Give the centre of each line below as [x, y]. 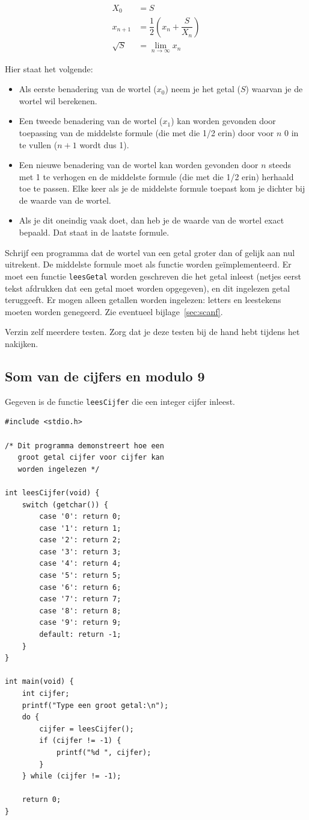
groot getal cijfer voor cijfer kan [91, 458]
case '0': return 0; [80, 517]
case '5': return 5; [80, 576]
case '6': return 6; [80, 587]
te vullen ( [38, 144]
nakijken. [22, 343]
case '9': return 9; [80, 623]
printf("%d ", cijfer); [104, 752]
